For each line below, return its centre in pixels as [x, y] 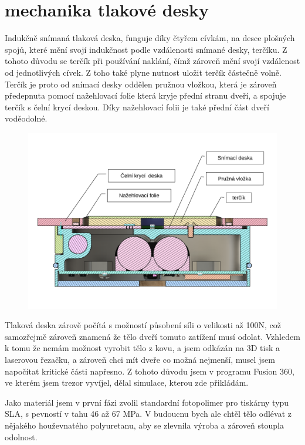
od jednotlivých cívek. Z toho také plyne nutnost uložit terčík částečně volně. [143, 72]
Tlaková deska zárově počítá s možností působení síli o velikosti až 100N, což [143, 325]
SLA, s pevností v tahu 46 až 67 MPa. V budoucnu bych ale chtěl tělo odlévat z [148, 414]
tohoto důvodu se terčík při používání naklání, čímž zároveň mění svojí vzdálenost [152, 61]
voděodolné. [26, 118]
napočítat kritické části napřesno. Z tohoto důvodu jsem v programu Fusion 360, [150, 371]
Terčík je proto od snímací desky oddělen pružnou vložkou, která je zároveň [141, 84]
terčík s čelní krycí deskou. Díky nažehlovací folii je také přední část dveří [137, 107]
